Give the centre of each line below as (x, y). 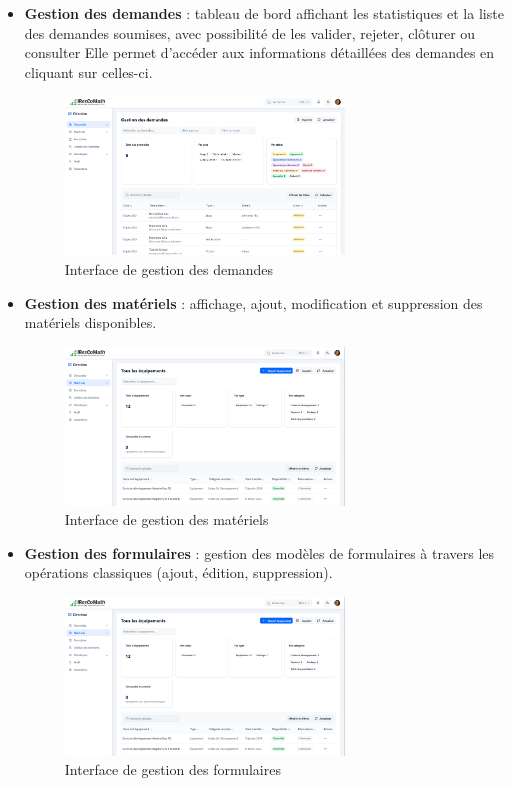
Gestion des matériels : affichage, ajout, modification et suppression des (253, 302)
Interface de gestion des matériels (166, 519)
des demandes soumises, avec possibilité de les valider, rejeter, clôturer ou (250, 32)
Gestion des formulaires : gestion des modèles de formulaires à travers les (259, 552)
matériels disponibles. (90, 322)
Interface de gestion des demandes (169, 269)
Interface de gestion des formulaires (172, 769)
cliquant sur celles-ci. (88, 71)
